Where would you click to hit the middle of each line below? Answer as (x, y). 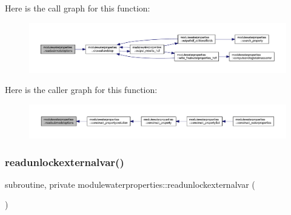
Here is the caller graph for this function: (81, 90)
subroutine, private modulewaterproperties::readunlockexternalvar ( (130, 184)
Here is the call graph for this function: (78, 8)
